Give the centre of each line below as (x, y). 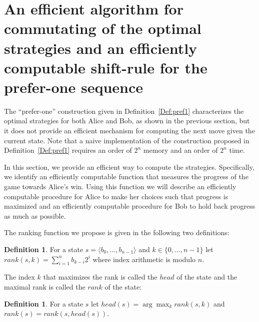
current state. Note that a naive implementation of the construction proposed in (127, 140)
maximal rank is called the (45, 286)
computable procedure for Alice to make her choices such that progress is (116, 196)
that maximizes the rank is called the (100, 277)
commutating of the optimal (103, 28)
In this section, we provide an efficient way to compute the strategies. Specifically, (129, 166)
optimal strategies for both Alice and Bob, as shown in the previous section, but (127, 121)
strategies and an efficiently (101, 48)
